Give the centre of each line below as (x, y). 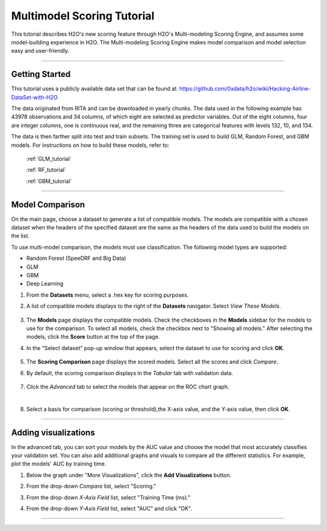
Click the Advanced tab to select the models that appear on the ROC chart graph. (128, 387)
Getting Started (41, 74)
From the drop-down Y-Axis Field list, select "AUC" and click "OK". (109, 508)
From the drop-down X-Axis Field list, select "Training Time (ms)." (108, 497)
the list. (20, 236)
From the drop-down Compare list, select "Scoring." (91, 486)
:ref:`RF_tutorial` (46, 170)
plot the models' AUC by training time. (59, 464)
